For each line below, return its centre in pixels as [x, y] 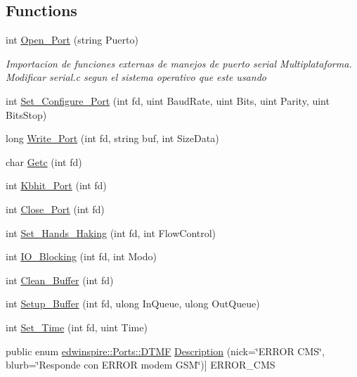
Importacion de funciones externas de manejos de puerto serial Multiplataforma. [179, 63]
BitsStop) [26, 114]
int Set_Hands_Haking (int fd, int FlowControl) [111, 232]
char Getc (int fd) [44, 161]
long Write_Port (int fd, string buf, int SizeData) [112, 138]
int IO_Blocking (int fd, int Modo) [81, 256]
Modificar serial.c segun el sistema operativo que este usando [136, 77]
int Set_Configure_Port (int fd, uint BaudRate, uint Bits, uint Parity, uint [168, 100]
